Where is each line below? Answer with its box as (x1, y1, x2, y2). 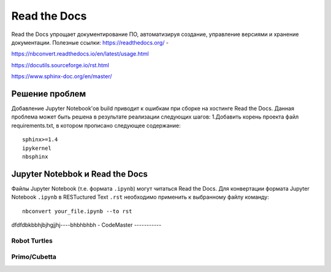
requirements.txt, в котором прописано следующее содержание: (11, 122, 181, 129)
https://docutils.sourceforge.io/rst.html (11, 61, 110, 68)
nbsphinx (22, 153, 48, 160)
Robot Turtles (11, 236, 53, 244)
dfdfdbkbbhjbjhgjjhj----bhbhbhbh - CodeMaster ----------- (11, 221, 162, 229)
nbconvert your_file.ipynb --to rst (22, 208, 132, 215)
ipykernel (22, 144, 51, 152)
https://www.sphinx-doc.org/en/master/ (11, 73, 113, 80)
